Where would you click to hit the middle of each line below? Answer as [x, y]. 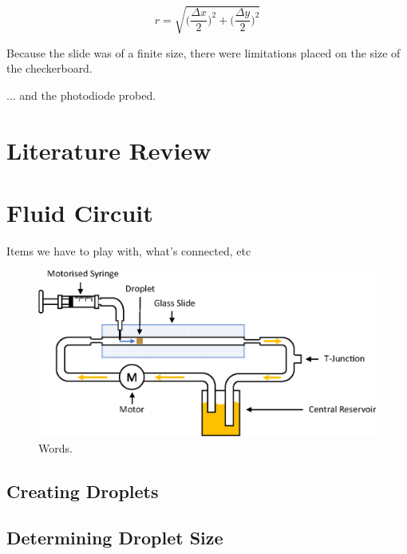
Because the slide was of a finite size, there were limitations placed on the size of [203, 52]
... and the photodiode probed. [81, 95]
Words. [55, 447]
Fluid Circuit [80, 212]
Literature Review [109, 150]
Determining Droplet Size [115, 538]
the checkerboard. [49, 68]
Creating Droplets [83, 491]
